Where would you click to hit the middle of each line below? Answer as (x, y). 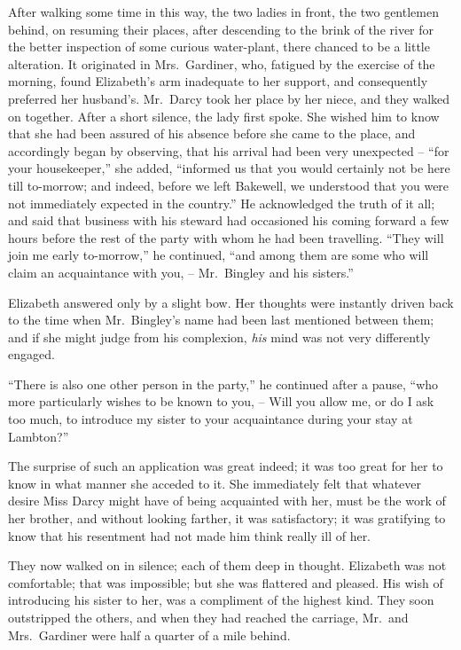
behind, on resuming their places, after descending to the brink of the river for (221, 29)
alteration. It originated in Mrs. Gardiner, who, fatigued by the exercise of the (222, 63)
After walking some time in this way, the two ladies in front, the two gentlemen (223, 12)
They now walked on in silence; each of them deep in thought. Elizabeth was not (227, 565)
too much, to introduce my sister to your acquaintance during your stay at (211, 419)
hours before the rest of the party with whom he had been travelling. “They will (226, 237)
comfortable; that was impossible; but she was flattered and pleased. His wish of (226, 582)
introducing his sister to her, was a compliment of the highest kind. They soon (221, 600)
